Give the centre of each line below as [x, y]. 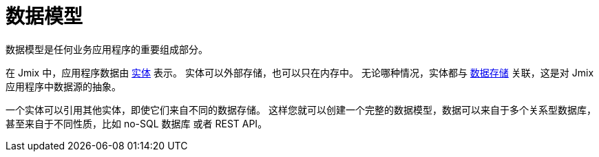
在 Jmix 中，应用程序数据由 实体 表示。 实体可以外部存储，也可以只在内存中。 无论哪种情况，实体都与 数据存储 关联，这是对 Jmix [300, 72]
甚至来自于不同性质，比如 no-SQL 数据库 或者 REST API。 [137, 123]
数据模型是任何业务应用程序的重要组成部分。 [107, 49]
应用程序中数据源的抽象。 [63, 86]
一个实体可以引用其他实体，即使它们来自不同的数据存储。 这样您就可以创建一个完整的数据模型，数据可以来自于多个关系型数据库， [301, 109]
